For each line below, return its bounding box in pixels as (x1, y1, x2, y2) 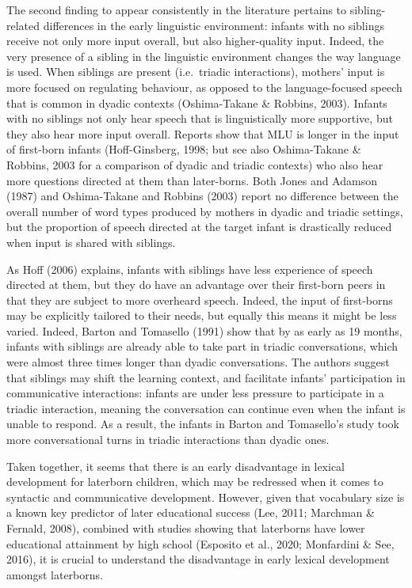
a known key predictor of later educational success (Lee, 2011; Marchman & (6, 504, 375, 521)
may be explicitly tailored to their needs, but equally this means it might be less (6, 307, 397, 324)
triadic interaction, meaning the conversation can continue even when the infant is (6, 400, 406, 416)
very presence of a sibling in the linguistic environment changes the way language (6, 47, 401, 64)
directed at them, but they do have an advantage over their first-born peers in (6, 276, 386, 293)
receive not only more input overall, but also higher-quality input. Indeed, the (6, 32, 384, 49)
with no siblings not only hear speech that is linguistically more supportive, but (6, 110, 393, 127)
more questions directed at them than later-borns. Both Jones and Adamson (6, 172, 377, 188)
